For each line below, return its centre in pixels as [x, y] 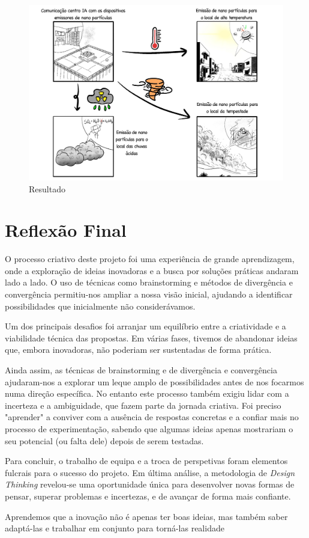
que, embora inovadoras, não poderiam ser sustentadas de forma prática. [138, 350]
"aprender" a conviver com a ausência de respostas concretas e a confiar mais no [152, 417]
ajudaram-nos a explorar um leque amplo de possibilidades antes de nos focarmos [154, 381]
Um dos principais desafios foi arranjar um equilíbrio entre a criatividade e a [145, 326]
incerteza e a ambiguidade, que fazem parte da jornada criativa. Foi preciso [143, 405]
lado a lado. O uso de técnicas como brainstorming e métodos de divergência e [149, 282]
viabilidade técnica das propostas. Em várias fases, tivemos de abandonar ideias [151, 338]
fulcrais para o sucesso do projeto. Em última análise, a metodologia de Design [150, 472]
